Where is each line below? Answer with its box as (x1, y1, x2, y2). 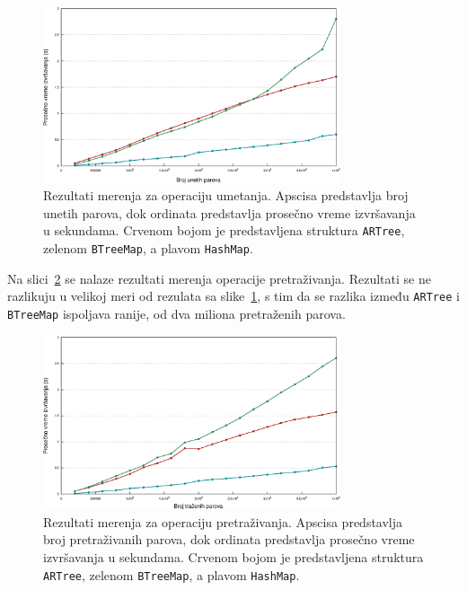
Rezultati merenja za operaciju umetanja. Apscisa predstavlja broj (43, 186, 409, 205)
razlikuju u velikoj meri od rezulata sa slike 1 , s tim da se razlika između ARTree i (7, 286, 460, 305)
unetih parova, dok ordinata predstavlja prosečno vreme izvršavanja (43, 203, 416, 222)
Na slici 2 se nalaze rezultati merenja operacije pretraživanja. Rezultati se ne (7, 269, 431, 287)
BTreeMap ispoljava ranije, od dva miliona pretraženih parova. (7, 304, 346, 323)
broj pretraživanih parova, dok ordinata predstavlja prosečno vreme (43, 530, 415, 549)
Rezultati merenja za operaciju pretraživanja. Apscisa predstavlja (43, 512, 403, 531)
